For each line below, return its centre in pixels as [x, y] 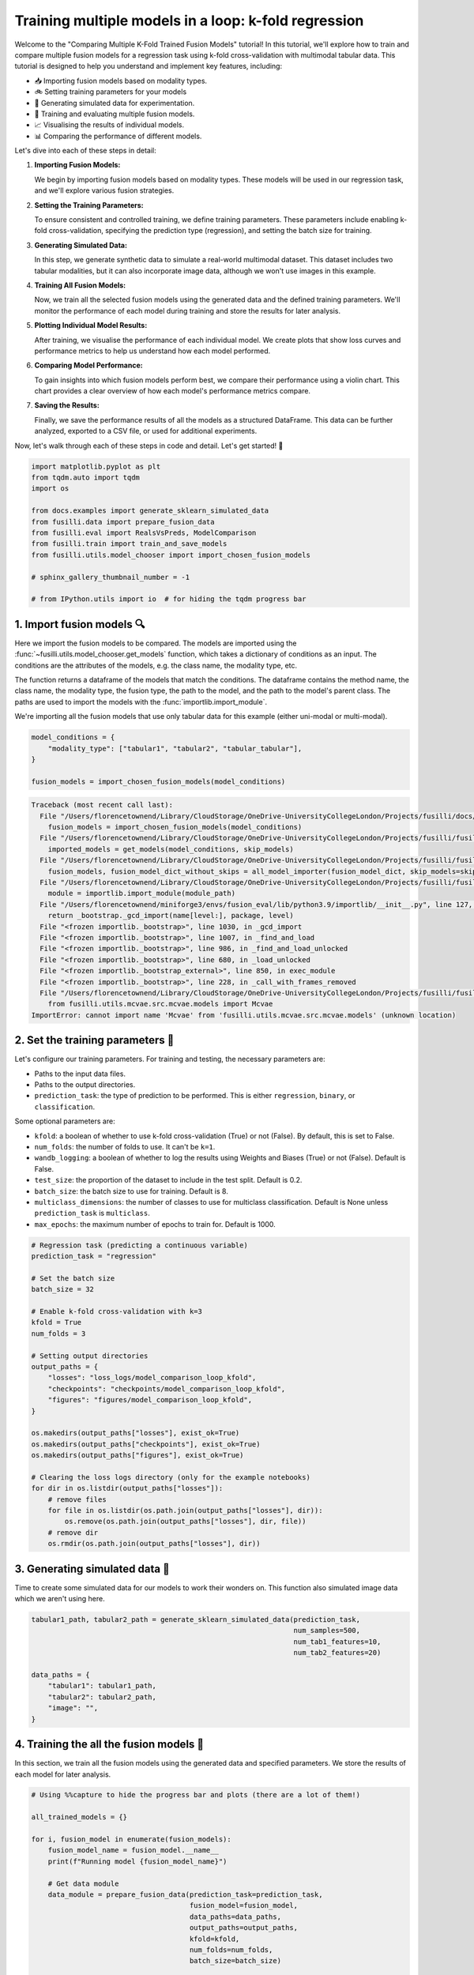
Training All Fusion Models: [80, 285]
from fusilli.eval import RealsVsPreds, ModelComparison [144, 532]
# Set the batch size [73, 1278]
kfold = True [56, 1322]
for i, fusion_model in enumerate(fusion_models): [132, 1840]
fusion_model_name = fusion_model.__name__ [133, 1850]
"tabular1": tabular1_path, [102, 1686]
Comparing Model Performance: [88, 365]
